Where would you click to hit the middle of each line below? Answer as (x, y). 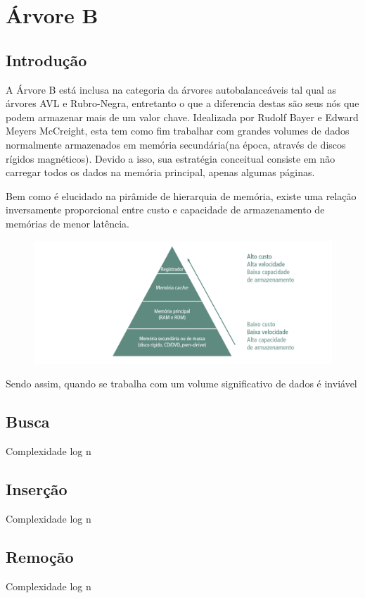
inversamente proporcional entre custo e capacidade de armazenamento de (165, 210)
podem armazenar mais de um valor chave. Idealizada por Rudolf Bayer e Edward (182, 117)
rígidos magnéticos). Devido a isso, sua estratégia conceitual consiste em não (171, 158)
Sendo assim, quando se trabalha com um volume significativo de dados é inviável (181, 384)
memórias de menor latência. (68, 223)
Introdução (46, 60)
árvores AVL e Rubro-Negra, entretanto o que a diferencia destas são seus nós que (182, 103)
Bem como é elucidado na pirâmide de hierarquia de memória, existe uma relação (181, 195)
